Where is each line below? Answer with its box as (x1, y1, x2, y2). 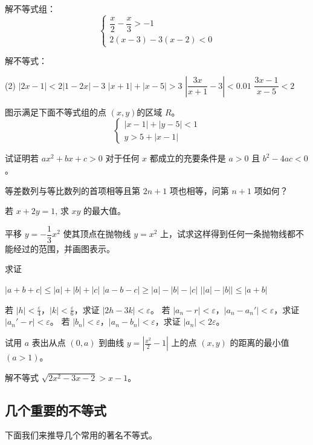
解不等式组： (5, 2, 56, 15)
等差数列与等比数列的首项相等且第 (5, 184, 140, 197)
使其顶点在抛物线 (63, 227, 131, 240)
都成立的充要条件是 (149, 152, 226, 164)
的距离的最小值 (230, 336, 289, 349)
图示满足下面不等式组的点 (5, 105, 106, 118)
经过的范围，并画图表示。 (13, 242, 115, 255)
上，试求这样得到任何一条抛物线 (160, 227, 288, 240)
